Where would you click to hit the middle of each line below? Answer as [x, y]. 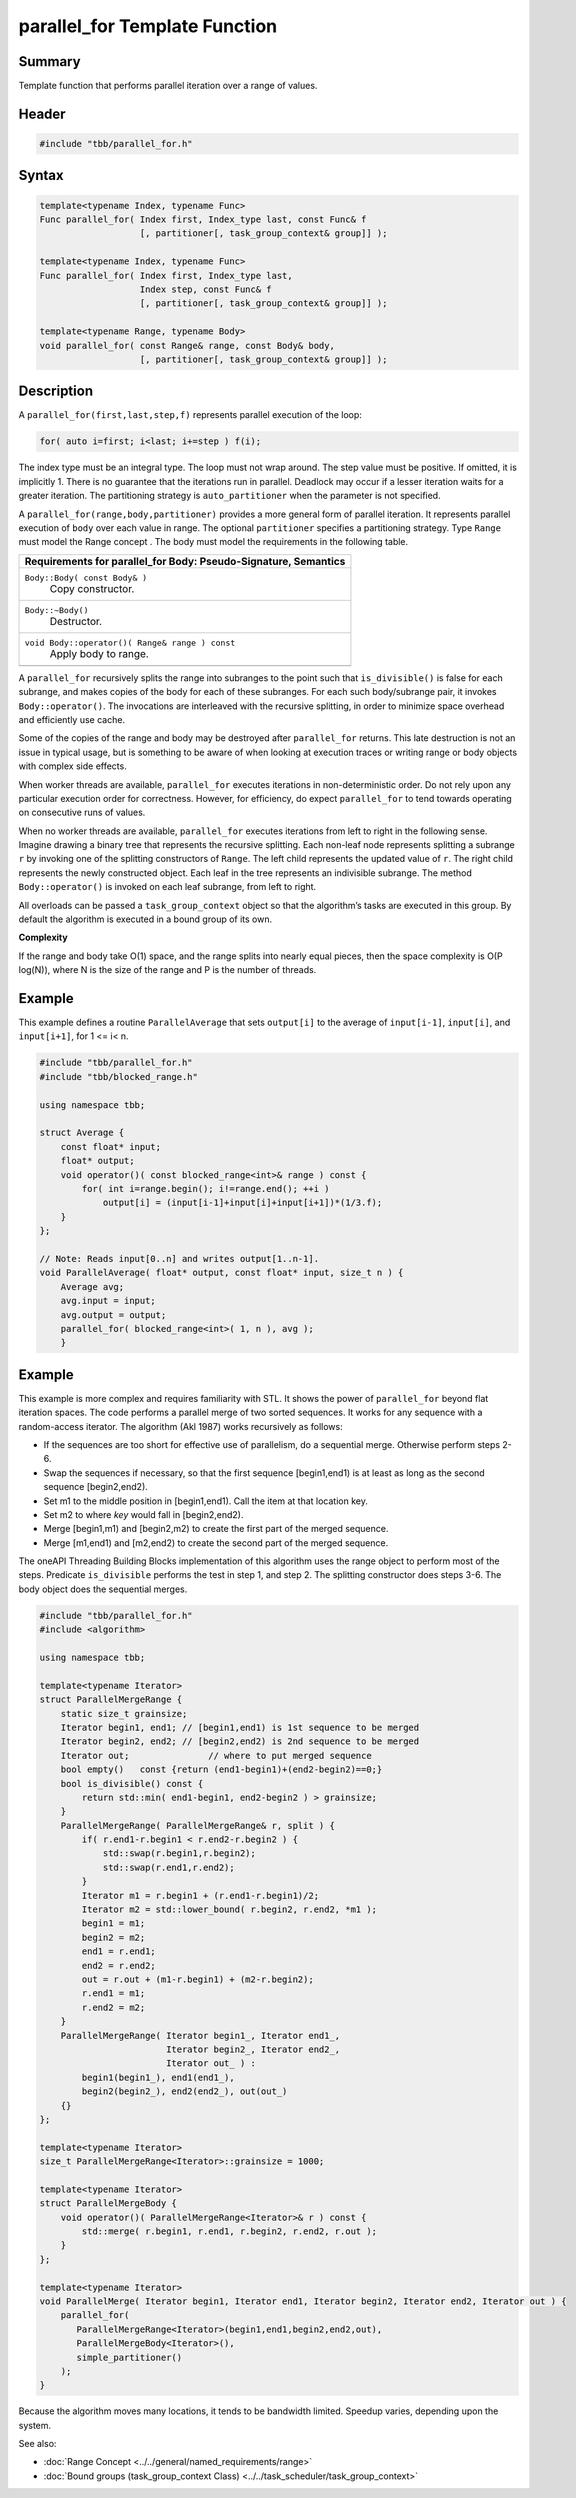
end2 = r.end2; [119, 1965]
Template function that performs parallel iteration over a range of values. [168, 86]
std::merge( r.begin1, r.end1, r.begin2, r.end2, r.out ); [229, 2231]
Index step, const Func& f [205, 289]
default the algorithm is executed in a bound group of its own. [145, 919]
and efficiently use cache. [71, 719]
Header [42, 113]
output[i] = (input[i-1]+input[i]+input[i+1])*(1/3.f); [242, 1203]
